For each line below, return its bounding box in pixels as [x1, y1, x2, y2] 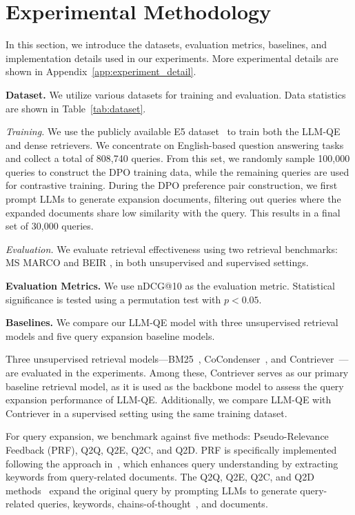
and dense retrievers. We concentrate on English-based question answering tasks [6, 137, 344, 152]
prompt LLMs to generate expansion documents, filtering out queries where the [6, 192, 341, 206]
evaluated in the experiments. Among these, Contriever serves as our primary [21, 365, 349, 379]
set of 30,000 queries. [6, 219, 94, 233]
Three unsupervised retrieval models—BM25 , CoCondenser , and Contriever [6, 352, 334, 366]
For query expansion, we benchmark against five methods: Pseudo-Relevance [6, 429, 329, 443]
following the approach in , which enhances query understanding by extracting [6, 456, 338, 470]
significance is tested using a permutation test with [6, 292, 221, 306]
